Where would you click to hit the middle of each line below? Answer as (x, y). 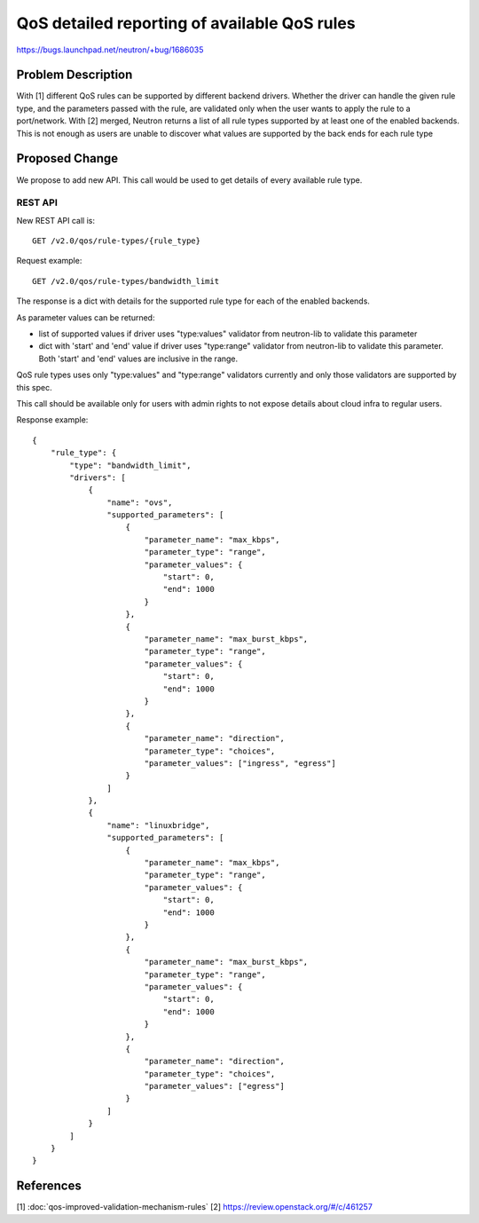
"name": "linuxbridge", (158, 825)
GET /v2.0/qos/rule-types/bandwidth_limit (126, 281)
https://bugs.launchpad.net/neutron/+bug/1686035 (110, 50)
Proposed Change (67, 158)
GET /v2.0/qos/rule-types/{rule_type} (117, 241)
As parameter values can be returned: (86, 317)
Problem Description (75, 75)
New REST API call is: (55, 220)
